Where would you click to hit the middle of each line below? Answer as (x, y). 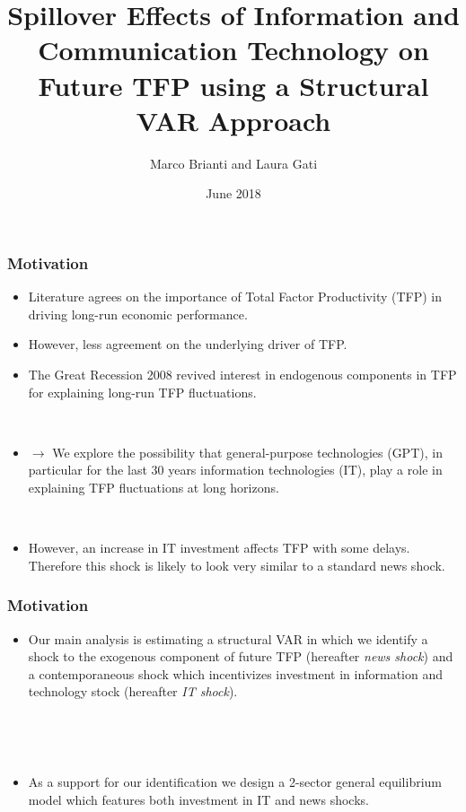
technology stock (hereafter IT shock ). (133, 691)
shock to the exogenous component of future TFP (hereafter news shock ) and (241, 656)
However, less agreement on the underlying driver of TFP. (188, 344)
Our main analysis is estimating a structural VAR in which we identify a (228, 638)
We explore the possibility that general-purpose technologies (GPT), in (247, 452)
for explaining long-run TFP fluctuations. (142, 392)
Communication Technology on (233, 50)
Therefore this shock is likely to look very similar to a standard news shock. (237, 565)
